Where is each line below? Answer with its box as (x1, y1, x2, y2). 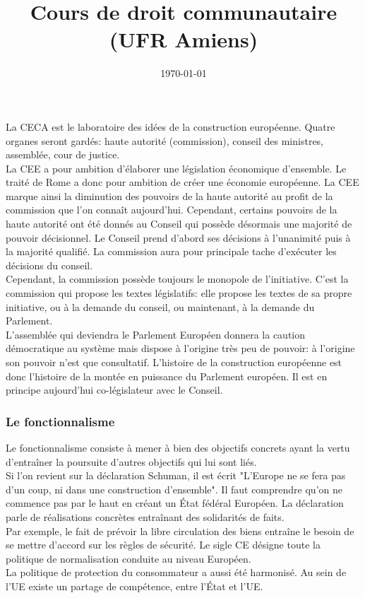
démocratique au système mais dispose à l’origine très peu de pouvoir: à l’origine (6, 341, 355, 356)
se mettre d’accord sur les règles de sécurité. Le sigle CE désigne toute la (6, 537, 321, 552)
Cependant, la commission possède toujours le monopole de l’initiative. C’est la (6, 271, 349, 286)
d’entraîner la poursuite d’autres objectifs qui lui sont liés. (6, 454, 257, 469)
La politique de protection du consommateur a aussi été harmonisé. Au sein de (6, 565, 347, 580)
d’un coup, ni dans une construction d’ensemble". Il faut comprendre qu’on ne (6, 481, 342, 496)
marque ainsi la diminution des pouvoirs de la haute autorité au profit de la (6, 188, 333, 203)
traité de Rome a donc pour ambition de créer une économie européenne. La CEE (6, 175, 359, 189)
